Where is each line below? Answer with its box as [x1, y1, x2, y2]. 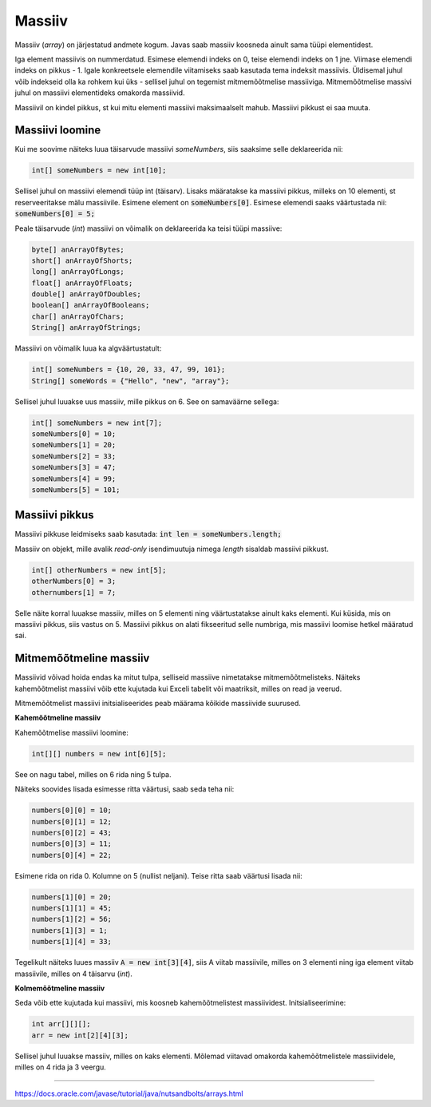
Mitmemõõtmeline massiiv [14, 652, 150, 665]
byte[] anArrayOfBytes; [31, 244, 125, 254]
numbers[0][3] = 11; [31, 839, 112, 848]
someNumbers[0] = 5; [14, 209, 96, 219]
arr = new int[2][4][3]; [31, 1030, 129, 1040]
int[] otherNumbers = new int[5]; [31, 565, 167, 574]
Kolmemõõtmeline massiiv [14, 983, 105, 994]
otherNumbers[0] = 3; [31, 577, 117, 586]
